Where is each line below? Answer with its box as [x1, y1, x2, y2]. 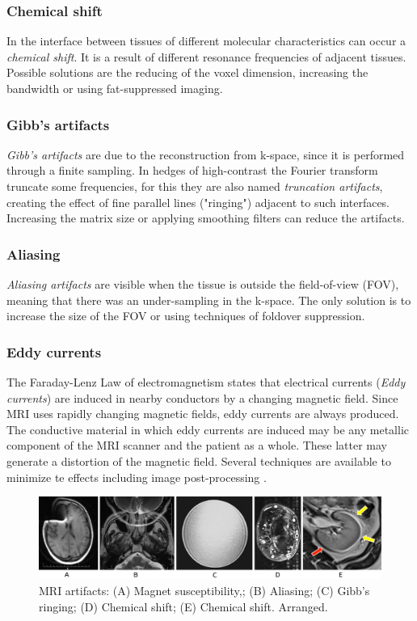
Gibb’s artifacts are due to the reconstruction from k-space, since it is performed [6, 146, 405, 163]
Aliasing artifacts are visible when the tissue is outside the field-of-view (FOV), [6, 276, 399, 292]
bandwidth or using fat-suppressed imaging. [6, 80, 223, 96]
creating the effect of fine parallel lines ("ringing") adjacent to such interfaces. [6, 193, 390, 210]
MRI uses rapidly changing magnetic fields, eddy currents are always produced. [6, 405, 399, 422]
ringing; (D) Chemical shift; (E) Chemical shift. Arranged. [39, 598, 328, 615]
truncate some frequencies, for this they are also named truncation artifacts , [6, 178, 383, 194]
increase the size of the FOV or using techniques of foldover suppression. [6, 307, 365, 324]
